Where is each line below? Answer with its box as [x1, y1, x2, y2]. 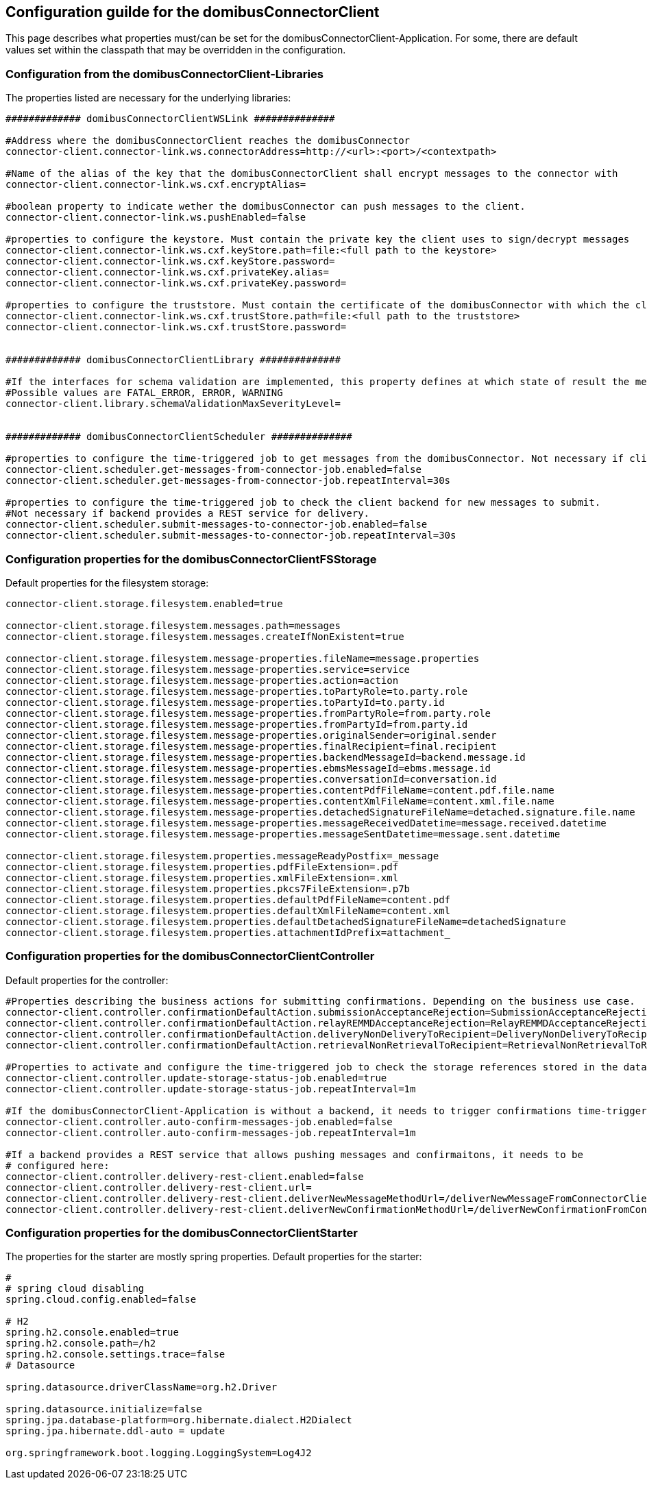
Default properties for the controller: [5, 974, 169, 986]
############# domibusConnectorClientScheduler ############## [5, 431, 352, 443]
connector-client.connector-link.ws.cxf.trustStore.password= [5, 321, 347, 333]
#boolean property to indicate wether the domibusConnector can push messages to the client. [5, 201, 526, 212]
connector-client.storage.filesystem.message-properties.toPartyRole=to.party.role [5, 685, 468, 697]
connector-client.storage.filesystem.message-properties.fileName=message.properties [5, 652, 480, 664]
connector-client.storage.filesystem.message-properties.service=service [5, 663, 411, 675]
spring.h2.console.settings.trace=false [5, 1349, 225, 1360]
